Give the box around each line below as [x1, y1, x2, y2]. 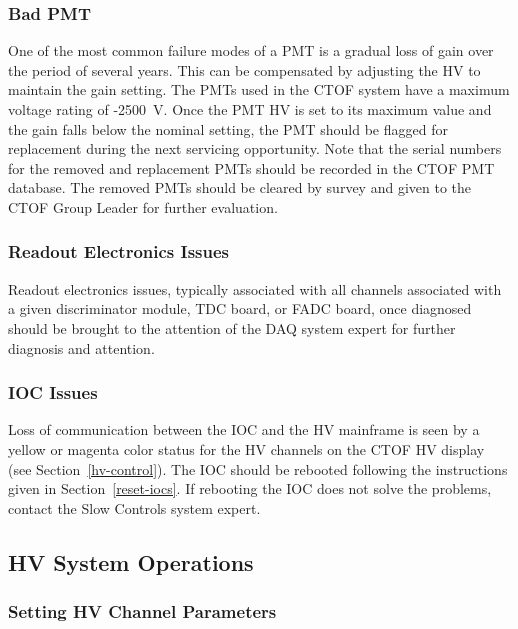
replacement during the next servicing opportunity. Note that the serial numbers [8, 138, 502, 159]
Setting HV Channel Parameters [8, 599, 277, 624]
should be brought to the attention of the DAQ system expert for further [8, 317, 456, 338]
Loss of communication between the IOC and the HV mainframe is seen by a [8, 419, 480, 440]
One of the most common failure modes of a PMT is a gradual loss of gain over [8, 40, 494, 61]
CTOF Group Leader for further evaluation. [8, 196, 278, 217]
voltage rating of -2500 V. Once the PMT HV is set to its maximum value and [8, 99, 492, 119]
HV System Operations [8, 546, 254, 577]
